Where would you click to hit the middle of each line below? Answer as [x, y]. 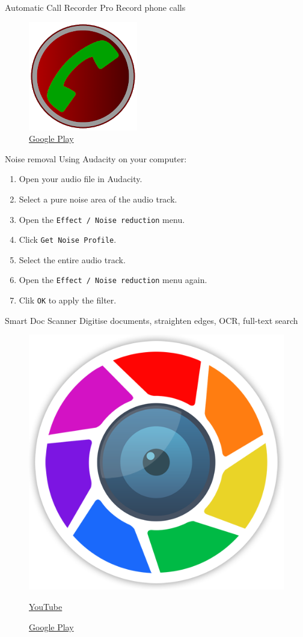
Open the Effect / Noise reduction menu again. [113, 280]
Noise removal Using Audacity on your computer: [96, 158]
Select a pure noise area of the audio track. [98, 199]
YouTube [46, 606]
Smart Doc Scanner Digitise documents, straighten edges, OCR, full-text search [151, 320]
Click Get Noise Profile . [68, 239]
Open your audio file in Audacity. [81, 179]
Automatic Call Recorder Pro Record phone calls [95, 7]
